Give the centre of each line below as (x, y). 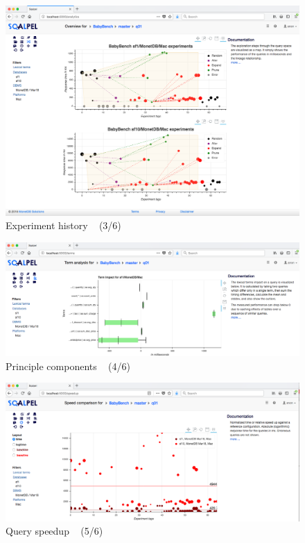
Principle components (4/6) (68, 366)
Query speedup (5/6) (54, 531)
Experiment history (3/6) (63, 225)
